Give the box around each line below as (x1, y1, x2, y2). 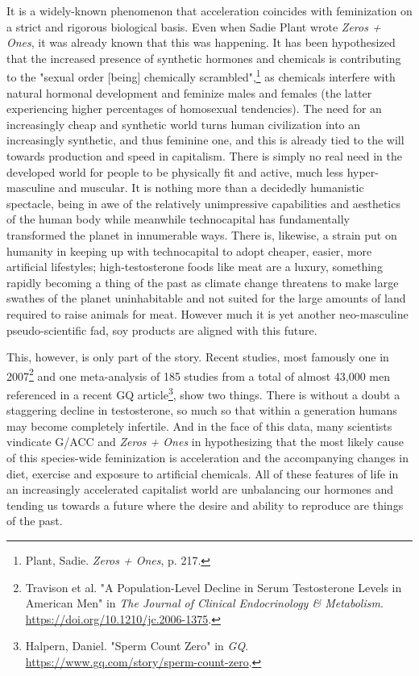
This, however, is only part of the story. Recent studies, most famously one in (6, 348, 389, 365)
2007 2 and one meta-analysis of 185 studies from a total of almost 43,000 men (6, 365, 391, 384)
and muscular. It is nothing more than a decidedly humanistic (58, 179, 364, 196)
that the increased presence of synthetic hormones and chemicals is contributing (6, 49, 401, 66)
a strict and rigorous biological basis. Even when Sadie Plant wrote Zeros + (6, 18, 381, 35)
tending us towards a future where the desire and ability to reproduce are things (6, 496, 404, 513)
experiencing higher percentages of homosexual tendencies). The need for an (6, 100, 382, 117)
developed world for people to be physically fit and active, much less (6, 163, 343, 180)
